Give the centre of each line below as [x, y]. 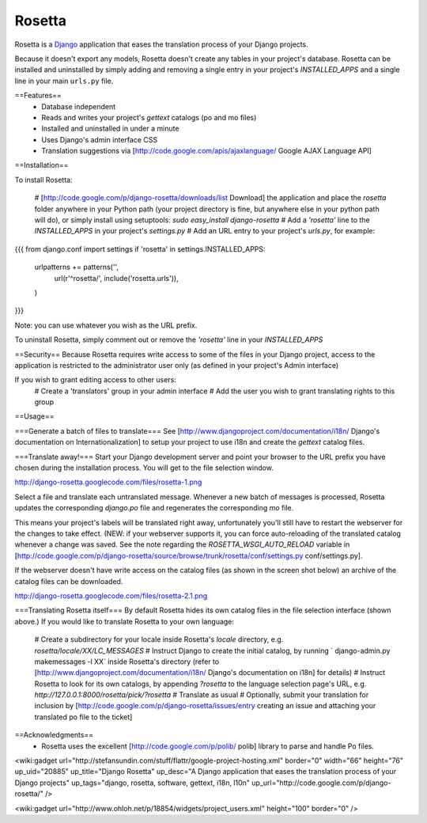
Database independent [79, 106]
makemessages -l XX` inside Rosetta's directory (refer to [127, 662]
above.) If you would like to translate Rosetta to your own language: [125, 621]
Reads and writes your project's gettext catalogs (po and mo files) [149, 117]
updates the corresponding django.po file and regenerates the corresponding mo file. [154, 508]
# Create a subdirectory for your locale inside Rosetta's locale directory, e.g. [159, 639]
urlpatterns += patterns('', [76, 267]
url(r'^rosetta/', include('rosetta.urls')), [116, 278]
